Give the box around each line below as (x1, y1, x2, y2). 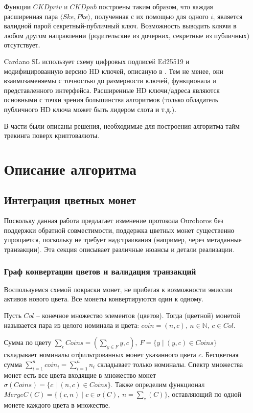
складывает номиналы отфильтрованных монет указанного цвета (4, 349, 196, 360)
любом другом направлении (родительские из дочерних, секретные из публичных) (4, 30, 250, 40)
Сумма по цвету (4, 337, 51, 347)
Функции (4, 1, 31, 11)
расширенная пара (4, 11, 58, 21)
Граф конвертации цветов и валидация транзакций (4, 265, 196, 277)
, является (213, 11, 243, 21)
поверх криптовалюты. (32, 130, 99, 140)
